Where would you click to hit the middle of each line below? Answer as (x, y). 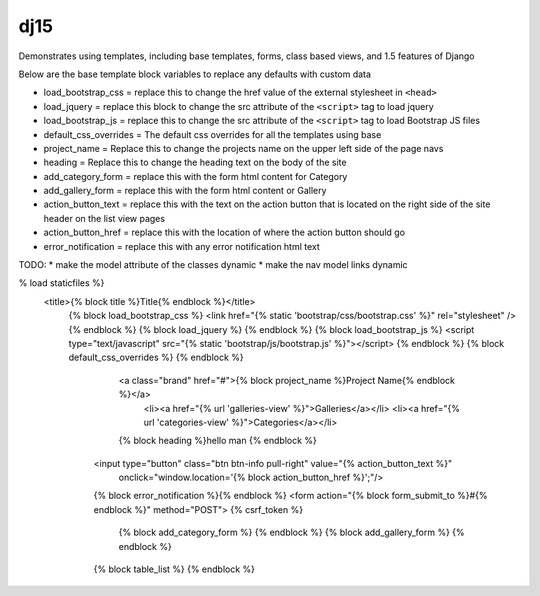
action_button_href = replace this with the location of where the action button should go (224, 232)
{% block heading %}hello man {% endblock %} (217, 441)
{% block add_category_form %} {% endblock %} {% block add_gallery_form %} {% (291, 532)
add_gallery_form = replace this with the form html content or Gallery (185, 191)
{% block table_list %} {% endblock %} (174, 569)
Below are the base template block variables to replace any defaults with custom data (195, 74)
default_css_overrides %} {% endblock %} (156, 357)
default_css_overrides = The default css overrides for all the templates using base (212, 134)
